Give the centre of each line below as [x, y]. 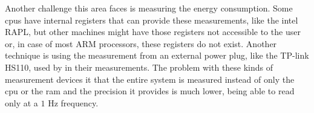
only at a [21, 102]
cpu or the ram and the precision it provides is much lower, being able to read [150, 91]
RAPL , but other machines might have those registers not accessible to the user [153, 32]
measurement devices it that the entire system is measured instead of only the [150, 79]
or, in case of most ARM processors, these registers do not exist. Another [141, 43]
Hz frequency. [73, 102]
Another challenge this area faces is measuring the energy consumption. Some [149, 8]
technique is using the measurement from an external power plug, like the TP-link [157, 55]
